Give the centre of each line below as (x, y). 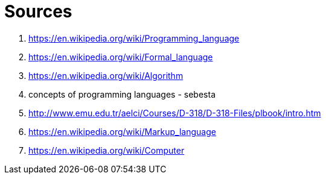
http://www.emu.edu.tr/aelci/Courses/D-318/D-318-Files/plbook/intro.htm (175, 113)
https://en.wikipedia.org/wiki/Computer (107, 150)
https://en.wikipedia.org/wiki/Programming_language (134, 38)
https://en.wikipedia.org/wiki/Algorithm (106, 75)
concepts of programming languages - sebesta (122, 94)
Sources (38, 11)
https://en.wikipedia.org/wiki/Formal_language (121, 57)
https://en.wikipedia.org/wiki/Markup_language (122, 131)
